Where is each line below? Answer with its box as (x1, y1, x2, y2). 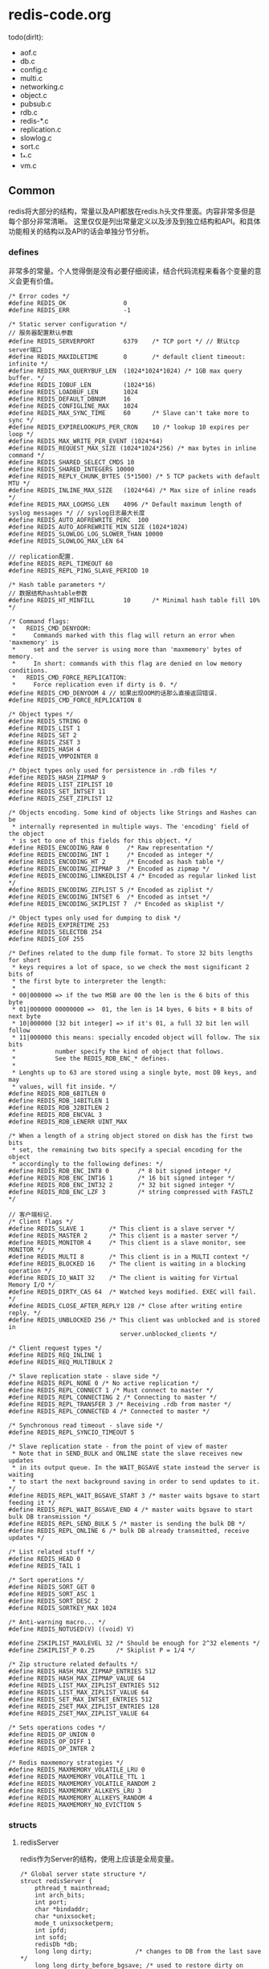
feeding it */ (8, 1498, 56, 1506)
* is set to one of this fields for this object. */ (11, 837, 193, 845)
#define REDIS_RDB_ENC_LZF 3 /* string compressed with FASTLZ (8, 1188, 253, 1196)
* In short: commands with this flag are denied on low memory (11, 659, 243, 667)
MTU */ (8, 479, 31, 487)
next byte (8, 1012, 42, 1021)
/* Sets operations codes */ (8, 1723, 106, 1731)
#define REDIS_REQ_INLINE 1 (8, 1351, 103, 1359)
